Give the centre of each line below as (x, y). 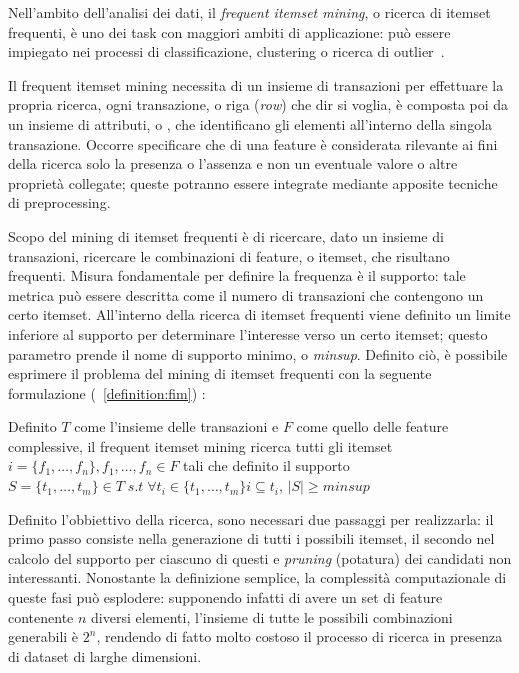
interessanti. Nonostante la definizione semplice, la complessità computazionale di (257, 577)
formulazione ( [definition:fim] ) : (107, 392)
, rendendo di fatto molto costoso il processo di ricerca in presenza (299, 636)
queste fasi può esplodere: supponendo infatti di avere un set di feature (225, 597)
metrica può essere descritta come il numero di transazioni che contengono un (246, 294)
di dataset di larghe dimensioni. (105, 655)
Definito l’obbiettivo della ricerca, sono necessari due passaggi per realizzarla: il (251, 518)
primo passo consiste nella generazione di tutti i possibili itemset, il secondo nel (251, 538)
